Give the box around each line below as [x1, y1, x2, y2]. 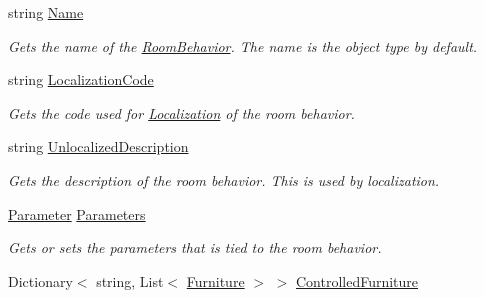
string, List [96, 270, 164, 291]
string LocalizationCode [8, 69, 154, 90]
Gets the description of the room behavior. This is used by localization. [8, 169, 440, 190]
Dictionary [8, 270, 73, 291]
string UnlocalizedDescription [8, 136, 189, 157]
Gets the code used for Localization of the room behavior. [8, 102, 355, 123]
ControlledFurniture [295, 270, 419, 291]
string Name [8, 2, 84, 22]
